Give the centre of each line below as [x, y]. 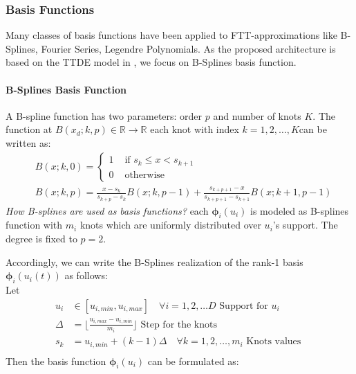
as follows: [86, 275]
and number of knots [257, 115]
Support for [244, 306]
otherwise [145, 175]
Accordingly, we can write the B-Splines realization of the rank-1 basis [154, 261]
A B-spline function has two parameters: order [104, 115]
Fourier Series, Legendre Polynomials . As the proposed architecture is [188, 48]
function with [34, 225]
